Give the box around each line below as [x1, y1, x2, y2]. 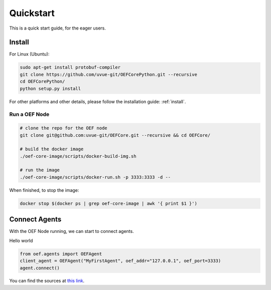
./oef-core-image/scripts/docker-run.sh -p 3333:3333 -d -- [20, 174, 171, 180]
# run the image [20, 167, 60, 173]
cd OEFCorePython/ [20, 79, 65, 85]
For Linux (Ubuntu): [9, 51, 50, 57]
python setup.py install [20, 86, 81, 91]
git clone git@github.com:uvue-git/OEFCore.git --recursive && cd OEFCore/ [20, 132, 211, 138]
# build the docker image [20, 146, 84, 152]
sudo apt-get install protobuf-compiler [20, 65, 120, 70]
